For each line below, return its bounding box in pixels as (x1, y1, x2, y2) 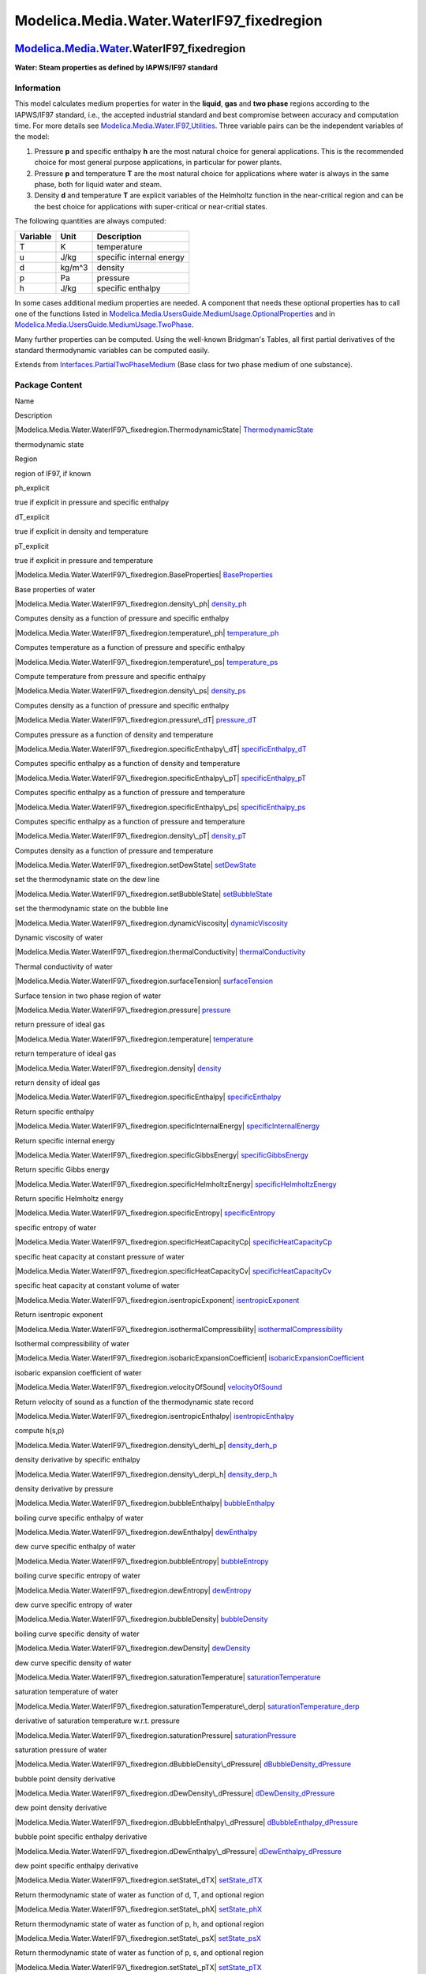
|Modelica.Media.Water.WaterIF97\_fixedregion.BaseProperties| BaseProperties (14, 570, 274, 580)
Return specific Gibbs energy (14, 1165, 110, 1174)
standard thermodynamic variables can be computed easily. (14, 346, 210, 355)
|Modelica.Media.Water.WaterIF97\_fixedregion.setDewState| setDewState (14, 861, 256, 870)
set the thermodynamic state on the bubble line (14, 904, 169, 914)
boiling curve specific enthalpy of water (14, 1513, 144, 1522)
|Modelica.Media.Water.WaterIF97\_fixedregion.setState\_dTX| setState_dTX (14, 1875, 263, 1885)
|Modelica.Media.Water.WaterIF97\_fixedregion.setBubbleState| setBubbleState (14, 889, 273, 899)
